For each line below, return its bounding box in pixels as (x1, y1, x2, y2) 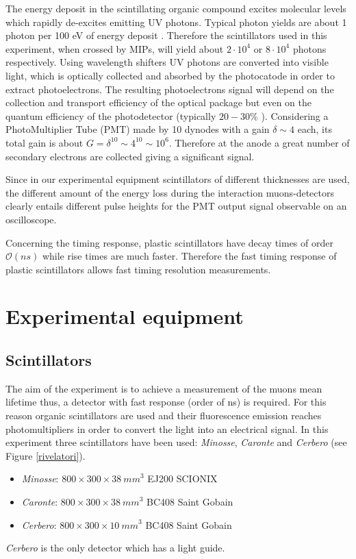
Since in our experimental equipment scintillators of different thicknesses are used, (5, 172, 350, 186)
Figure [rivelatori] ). (5, 448, 86, 462)
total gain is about (5, 135, 84, 149)
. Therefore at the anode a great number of (168, 135, 350, 149)
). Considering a (261, 108, 329, 123)
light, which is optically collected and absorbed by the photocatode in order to (5, 68, 335, 82)
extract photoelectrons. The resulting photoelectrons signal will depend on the (5, 82, 334, 96)
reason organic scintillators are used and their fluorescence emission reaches (5, 408, 322, 423)
